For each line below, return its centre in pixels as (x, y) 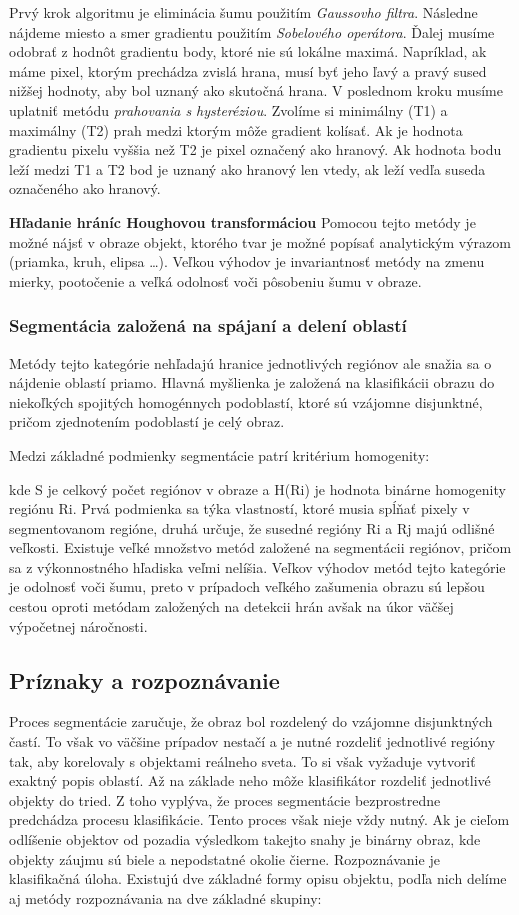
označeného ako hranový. (85, 188)
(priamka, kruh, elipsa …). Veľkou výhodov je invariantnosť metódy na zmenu (247, 261)
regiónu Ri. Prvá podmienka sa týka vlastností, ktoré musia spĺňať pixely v (239, 508)
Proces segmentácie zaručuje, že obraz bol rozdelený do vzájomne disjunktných (251, 721)
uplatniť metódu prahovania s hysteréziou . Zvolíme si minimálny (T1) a (228, 109)
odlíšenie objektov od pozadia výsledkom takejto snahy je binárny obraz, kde (245, 839)
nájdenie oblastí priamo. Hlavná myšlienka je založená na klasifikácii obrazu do (252, 382)
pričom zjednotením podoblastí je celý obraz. (147, 421)
